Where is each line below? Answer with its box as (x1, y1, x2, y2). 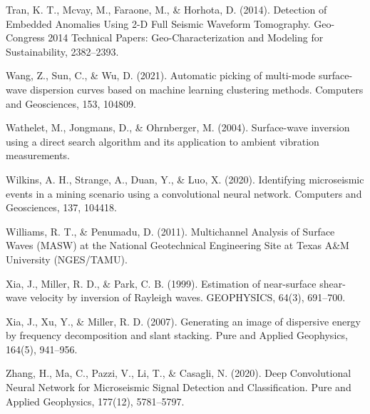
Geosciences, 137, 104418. (6, 200, 117, 215)
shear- (319, 276, 346, 291)
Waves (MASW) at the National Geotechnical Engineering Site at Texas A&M (6, 238, 349, 253)
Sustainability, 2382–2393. (6, 44, 119, 59)
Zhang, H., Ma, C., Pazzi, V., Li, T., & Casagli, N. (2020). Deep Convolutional (6, 365, 351, 380)
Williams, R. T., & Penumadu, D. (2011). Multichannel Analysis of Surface (6, 223, 335, 238)
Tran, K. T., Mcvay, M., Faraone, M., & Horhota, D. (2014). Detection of (6, 2, 327, 16)
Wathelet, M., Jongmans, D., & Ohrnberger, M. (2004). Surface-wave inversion (6, 120, 350, 135)
